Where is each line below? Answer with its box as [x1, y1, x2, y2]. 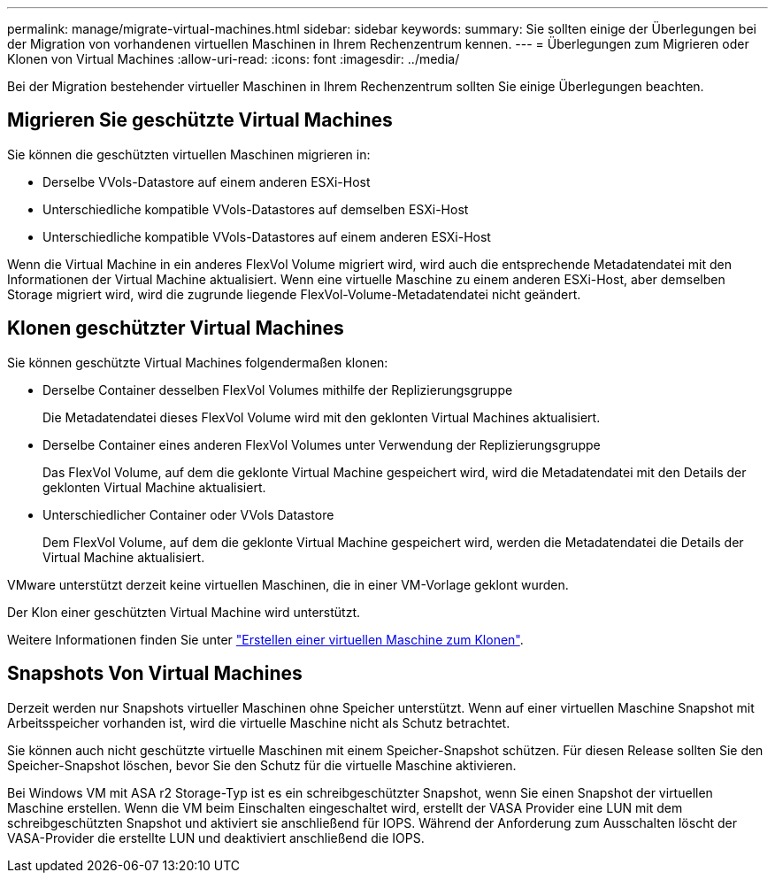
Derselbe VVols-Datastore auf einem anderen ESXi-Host [42, 174, 371, 189]
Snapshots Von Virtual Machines [7, 662, 303, 685]
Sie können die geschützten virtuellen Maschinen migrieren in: [7, 146, 371, 162]
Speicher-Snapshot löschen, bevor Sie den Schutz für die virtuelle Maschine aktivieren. [7, 757, 517, 773]
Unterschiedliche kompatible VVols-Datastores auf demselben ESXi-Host [42, 201, 469, 217]
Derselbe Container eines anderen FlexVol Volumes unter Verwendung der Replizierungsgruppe [42, 436, 601, 452]
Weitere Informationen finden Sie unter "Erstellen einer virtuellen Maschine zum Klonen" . [7, 631, 524, 647]
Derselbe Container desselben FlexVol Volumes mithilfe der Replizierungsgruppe [42, 382, 513, 398]
